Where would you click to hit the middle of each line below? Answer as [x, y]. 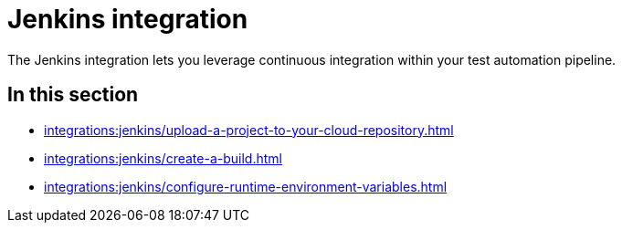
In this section [73, 95]
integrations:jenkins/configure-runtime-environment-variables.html [246, 186]
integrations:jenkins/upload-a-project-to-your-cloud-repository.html [249, 130]
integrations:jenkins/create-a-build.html [163, 158]
